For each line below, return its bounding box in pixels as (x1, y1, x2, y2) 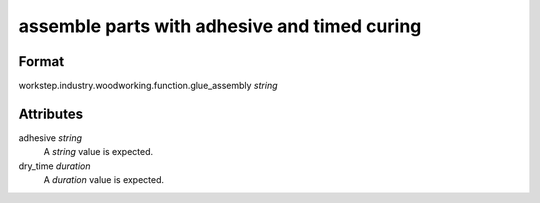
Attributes (18, 105, 84, 122)
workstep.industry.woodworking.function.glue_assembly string (18, 80, 279, 92)
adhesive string (18, 131, 83, 144)
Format (18, 53, 65, 70)
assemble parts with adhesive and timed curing (18, 15, 422, 37)
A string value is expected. (43, 146, 154, 158)
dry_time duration (18, 160, 91, 172)
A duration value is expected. (43, 174, 165, 186)
